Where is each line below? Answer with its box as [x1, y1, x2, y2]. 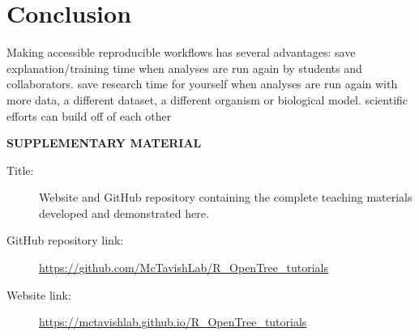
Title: [6, 161, 34, 178]
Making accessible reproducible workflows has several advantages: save [6, 44, 356, 61]
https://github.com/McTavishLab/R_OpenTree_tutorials [39, 259, 328, 276]
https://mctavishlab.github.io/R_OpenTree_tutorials [39, 313, 307, 330]
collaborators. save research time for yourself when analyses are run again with [6, 75, 398, 92]
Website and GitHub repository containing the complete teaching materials [39, 189, 413, 206]
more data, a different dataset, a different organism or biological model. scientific [6, 91, 408, 108]
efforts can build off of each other [6, 107, 172, 124]
